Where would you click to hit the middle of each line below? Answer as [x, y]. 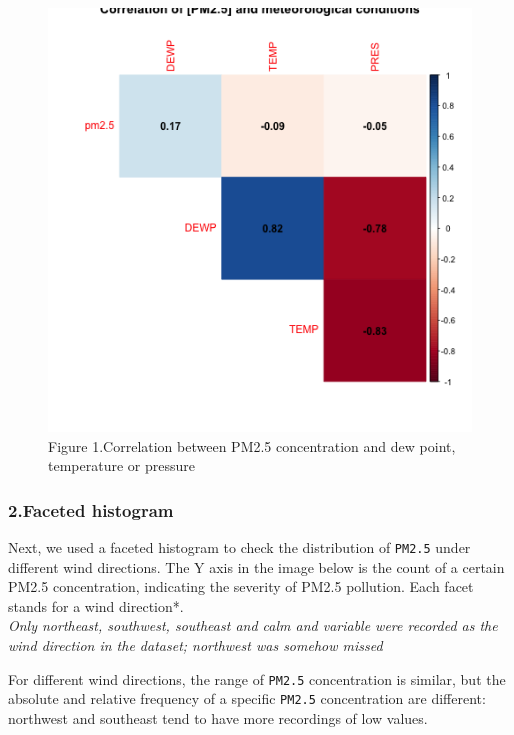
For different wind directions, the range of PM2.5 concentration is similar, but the [257, 678]
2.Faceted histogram [91, 509]
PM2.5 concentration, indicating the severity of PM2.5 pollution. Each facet [241, 586]
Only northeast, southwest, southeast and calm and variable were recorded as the [253, 625]
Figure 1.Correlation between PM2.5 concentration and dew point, [252, 445]
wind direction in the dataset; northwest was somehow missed [195, 645]
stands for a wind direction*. [96, 605]
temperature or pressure [121, 465]
